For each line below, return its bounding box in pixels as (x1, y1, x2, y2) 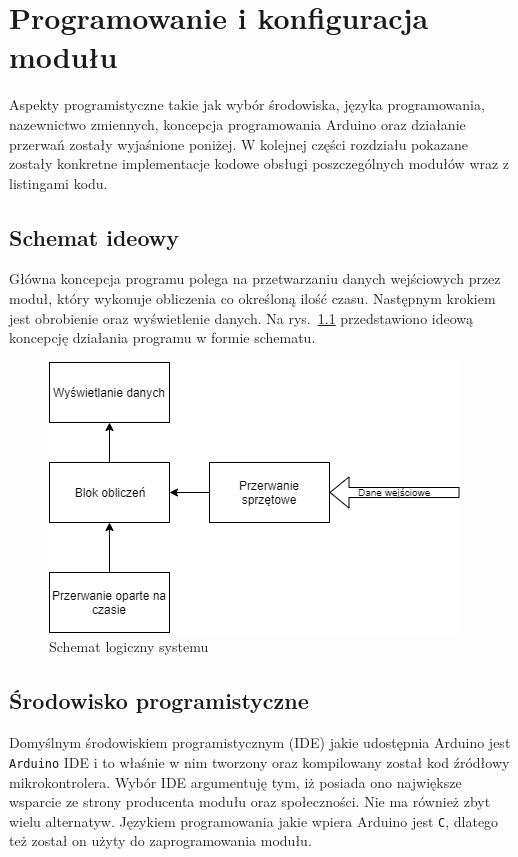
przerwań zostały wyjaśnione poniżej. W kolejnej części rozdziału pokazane (9, 133, 468, 154)
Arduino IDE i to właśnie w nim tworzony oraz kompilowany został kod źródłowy (9, 751, 510, 772)
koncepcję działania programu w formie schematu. (9, 327, 316, 348)
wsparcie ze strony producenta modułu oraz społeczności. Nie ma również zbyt (9, 791, 491, 812)
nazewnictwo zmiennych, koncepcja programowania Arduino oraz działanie (9, 113, 466, 134)
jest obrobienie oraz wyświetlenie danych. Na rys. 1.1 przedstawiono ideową (9, 307, 474, 328)
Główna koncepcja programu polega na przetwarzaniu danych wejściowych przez (9, 268, 501, 289)
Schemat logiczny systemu (49, 636, 209, 657)
